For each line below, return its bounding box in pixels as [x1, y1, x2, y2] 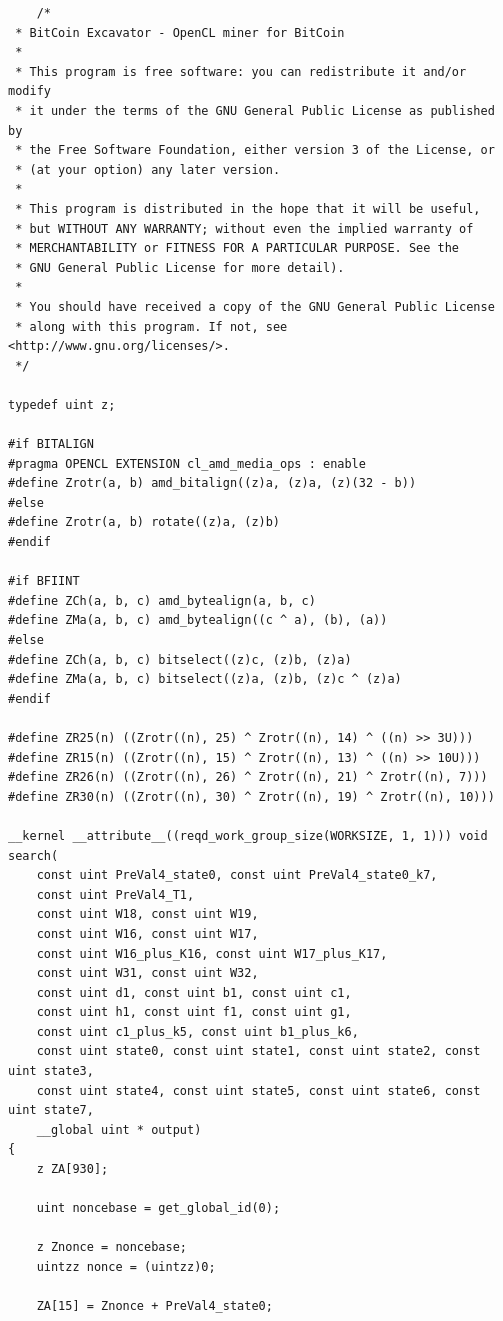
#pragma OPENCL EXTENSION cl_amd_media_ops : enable [8, 456, 366, 471]
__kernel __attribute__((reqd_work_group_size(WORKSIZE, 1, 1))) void [8, 828, 488, 843]
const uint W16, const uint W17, [36, 926, 259, 941]
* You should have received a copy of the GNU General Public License [15, 299, 495, 314]
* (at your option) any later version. [15, 162, 281, 177]
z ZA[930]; [36, 1162, 109, 1177]
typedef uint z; [8, 397, 116, 412]
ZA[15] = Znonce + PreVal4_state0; [36, 1299, 273, 1314]
